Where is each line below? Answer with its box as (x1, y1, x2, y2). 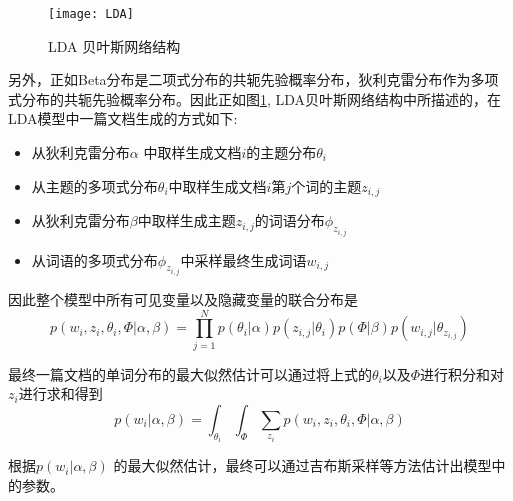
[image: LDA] (48, 7, 134, 21)
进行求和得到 (18, 383, 103, 404)
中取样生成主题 (137, 210, 236, 231)
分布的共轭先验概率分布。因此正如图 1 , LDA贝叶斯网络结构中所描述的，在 (21, 88, 502, 109)
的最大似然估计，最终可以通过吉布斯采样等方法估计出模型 (113, 455, 492, 476)
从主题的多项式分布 (31, 175, 158, 196)
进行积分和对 (420, 363, 505, 384)
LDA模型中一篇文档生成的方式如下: (8, 108, 238, 129)
